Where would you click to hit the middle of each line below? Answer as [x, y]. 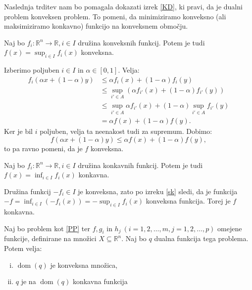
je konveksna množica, [84, 265]
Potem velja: [23, 248]
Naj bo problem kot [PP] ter [47, 228]
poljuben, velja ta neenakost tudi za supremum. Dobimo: [126, 131]
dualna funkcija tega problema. [201, 238]
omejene [230, 228]
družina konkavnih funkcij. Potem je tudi [140, 165]
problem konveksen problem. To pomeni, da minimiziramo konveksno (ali [115, 16]
